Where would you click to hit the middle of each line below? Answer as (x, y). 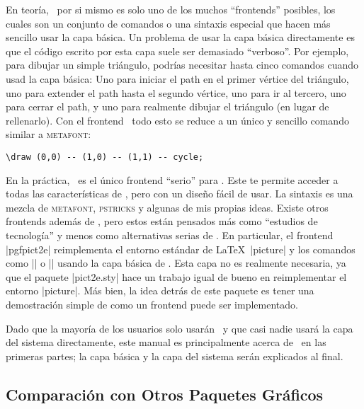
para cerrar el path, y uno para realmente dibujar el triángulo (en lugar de (167, 106)
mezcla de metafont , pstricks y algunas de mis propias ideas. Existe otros (167, 207)
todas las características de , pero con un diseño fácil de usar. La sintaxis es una (180, 194)
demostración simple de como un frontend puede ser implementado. (152, 304)
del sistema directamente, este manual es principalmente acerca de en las (166, 342)
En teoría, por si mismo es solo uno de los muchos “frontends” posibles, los (171, 9)
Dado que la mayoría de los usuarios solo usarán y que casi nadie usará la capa (180, 328)
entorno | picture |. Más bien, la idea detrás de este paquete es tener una (160, 290)
